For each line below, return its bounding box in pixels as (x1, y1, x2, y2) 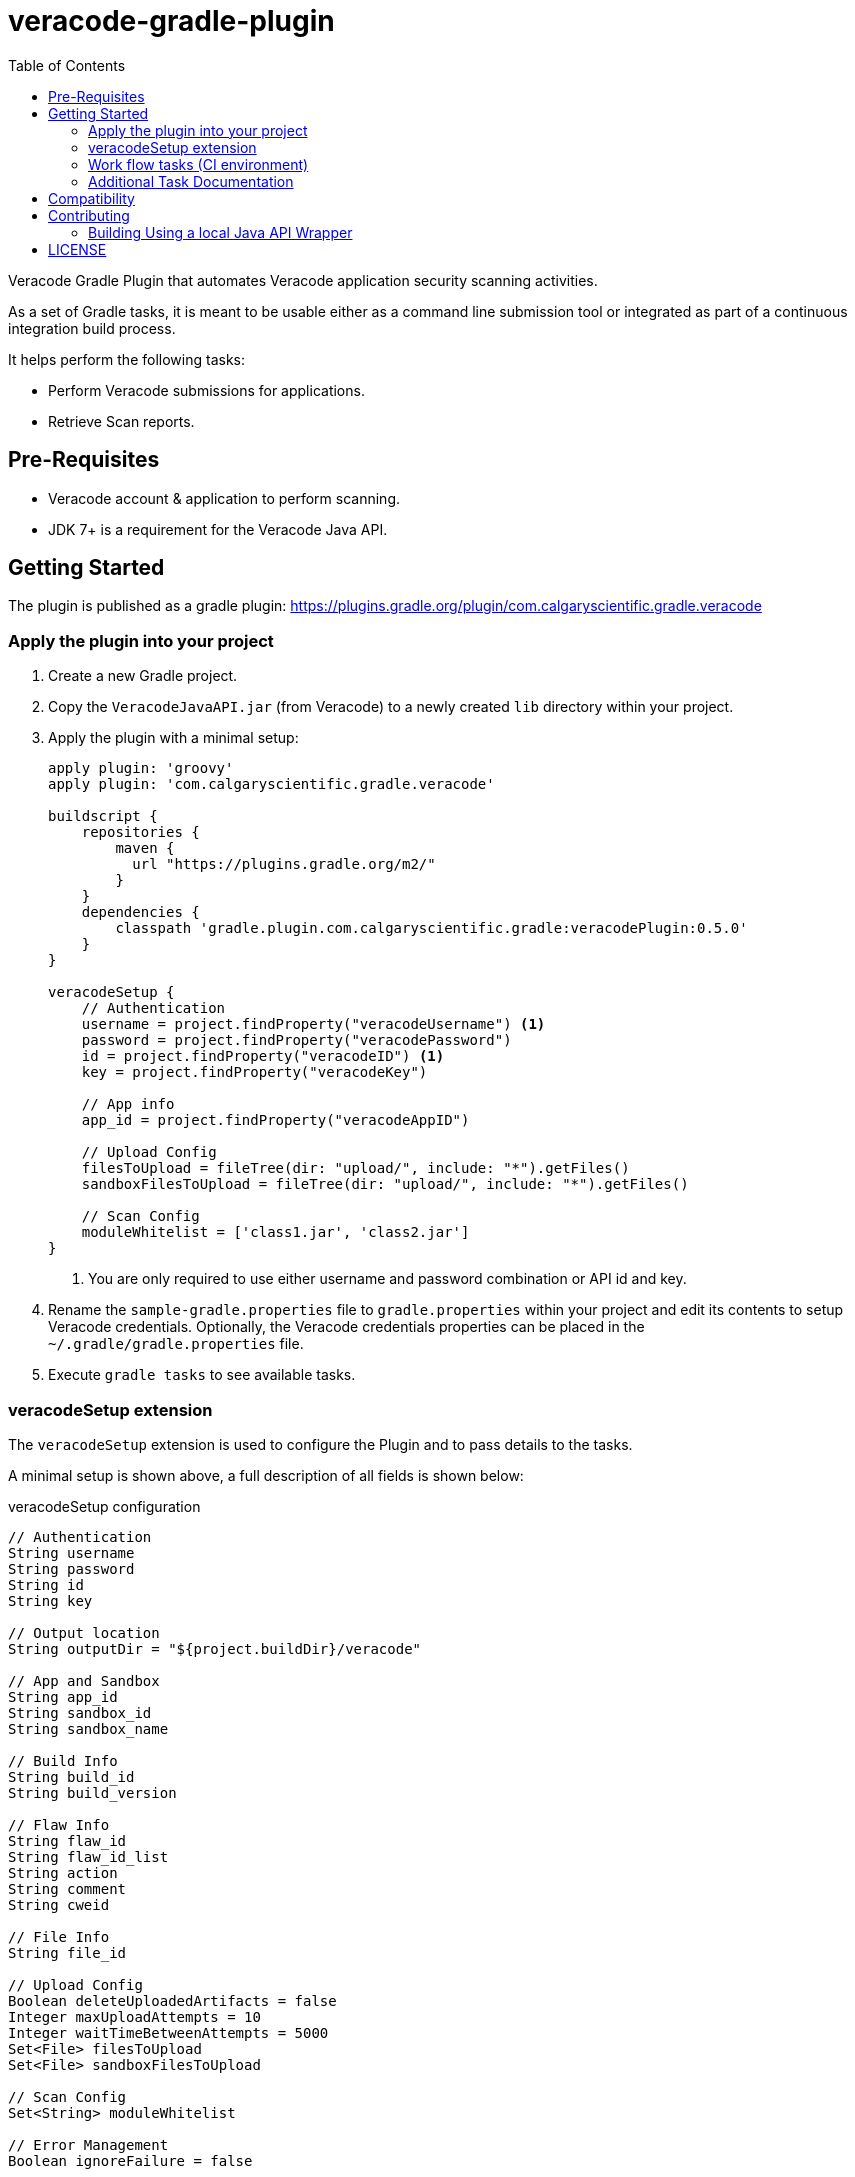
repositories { (81, 824, 200, 841)
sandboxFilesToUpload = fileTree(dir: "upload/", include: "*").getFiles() (81, 1176, 689, 1193)
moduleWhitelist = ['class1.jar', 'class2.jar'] (81, 1224, 470, 1241)
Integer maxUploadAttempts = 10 (8, 2008, 261, 2025)
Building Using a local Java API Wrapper (88, 223, 353, 241)
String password (8, 1560, 135, 1577)
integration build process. (8, 319, 176, 337)
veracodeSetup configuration (8, 1497, 201, 1515)
